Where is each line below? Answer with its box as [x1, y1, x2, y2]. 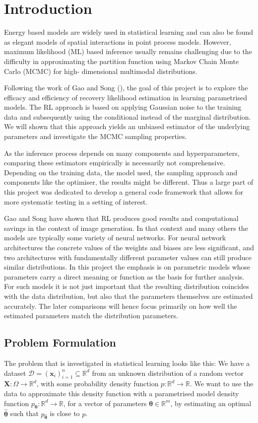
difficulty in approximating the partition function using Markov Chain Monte [4, 56, 239, 66]
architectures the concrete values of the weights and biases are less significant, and [4, 242, 254, 252]
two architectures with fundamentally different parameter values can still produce [4, 252, 252, 262]
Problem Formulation [4, 335, 116, 350]
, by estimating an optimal [170, 398, 252, 408]
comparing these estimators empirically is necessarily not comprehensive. [4, 157, 225, 168]
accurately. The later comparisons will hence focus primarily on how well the [4, 300, 237, 311]
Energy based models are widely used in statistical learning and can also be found [4, 27, 254, 37]
